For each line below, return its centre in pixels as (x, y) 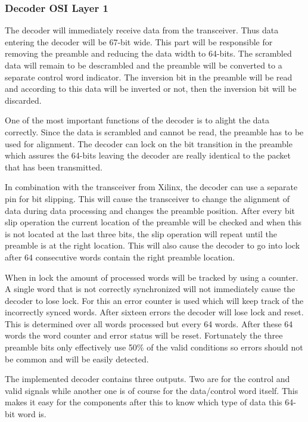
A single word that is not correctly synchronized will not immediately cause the (150, 289)
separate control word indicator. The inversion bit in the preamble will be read (149, 77)
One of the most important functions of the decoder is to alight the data (137, 120)
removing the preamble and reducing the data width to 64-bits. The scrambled (148, 53)
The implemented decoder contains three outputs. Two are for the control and (147, 379)
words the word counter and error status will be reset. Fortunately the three (144, 335)
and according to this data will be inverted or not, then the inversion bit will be (151, 89)
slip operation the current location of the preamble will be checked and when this (153, 222)
